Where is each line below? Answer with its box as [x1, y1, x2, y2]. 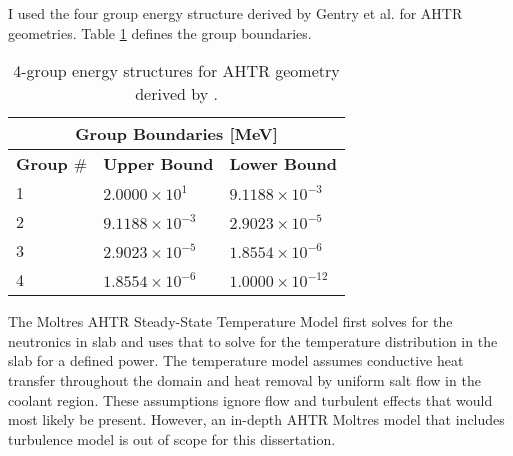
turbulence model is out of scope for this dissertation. [8, 428, 336, 449]
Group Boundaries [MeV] [75, 122, 278, 146]
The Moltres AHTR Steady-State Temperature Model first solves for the [8, 311, 453, 332]
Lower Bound [229, 152, 338, 176]
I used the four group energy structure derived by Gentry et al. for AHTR [8, 3, 463, 23]
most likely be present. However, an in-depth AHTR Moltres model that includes [8, 409, 505, 430]
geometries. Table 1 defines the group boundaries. [8, 22, 312, 43]
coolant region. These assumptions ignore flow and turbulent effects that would [8, 389, 493, 410]
